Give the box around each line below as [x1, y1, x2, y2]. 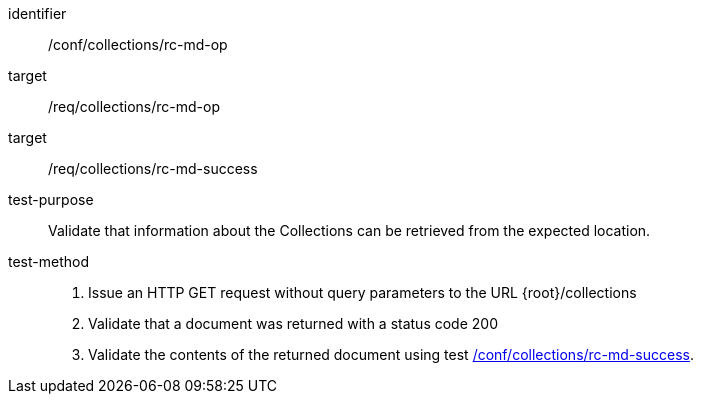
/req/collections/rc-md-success [48, 160, 258, 177]
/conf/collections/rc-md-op [48, 36, 228, 53]
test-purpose [8, 191, 94, 208]
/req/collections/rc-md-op [48, 98, 220, 115]
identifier [8, 5, 67, 22]
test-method [8, 253, 89, 270]
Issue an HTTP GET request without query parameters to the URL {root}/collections [88, 284, 637, 301]
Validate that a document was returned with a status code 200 [88, 315, 498, 332]
